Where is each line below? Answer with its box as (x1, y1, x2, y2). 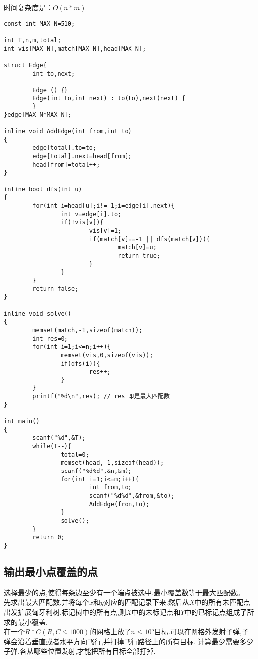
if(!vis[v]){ (61, 219, 104, 226)
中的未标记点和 (131, 606, 181, 617)
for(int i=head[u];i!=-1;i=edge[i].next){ (32, 202, 175, 210)
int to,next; (32, 70, 75, 77)
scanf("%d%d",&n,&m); (61, 468, 132, 475)
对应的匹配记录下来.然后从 (103, 597, 189, 607)
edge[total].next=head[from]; (32, 153, 132, 160)
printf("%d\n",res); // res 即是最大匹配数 (32, 393, 170, 400)
